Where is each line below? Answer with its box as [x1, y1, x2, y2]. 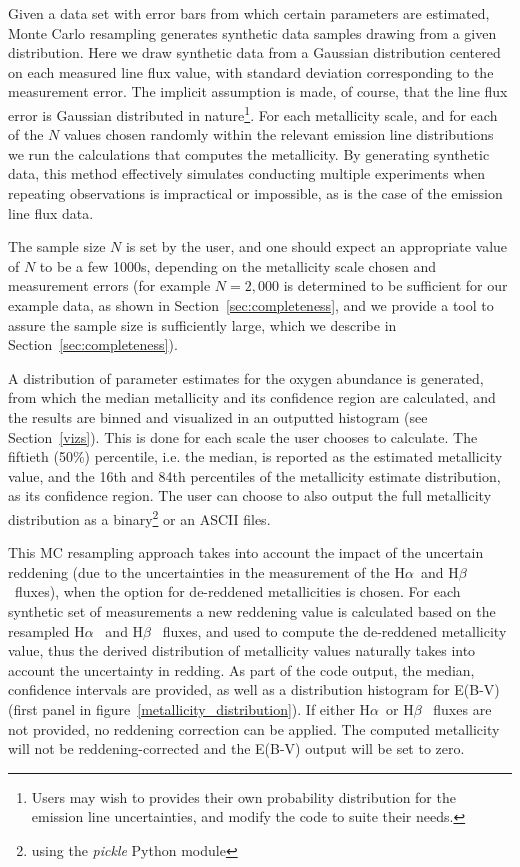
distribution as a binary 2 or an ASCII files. [8, 505, 271, 529]
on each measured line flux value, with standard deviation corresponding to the [8, 61, 494, 82]
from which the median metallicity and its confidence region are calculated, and [8, 387, 496, 408]
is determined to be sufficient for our [283, 275, 508, 296]
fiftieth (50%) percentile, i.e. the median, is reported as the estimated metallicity [8, 446, 503, 467]
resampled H [8, 620, 85, 641]
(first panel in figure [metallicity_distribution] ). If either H [8, 698, 371, 719]
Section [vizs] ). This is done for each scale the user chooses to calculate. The [8, 426, 478, 447]
